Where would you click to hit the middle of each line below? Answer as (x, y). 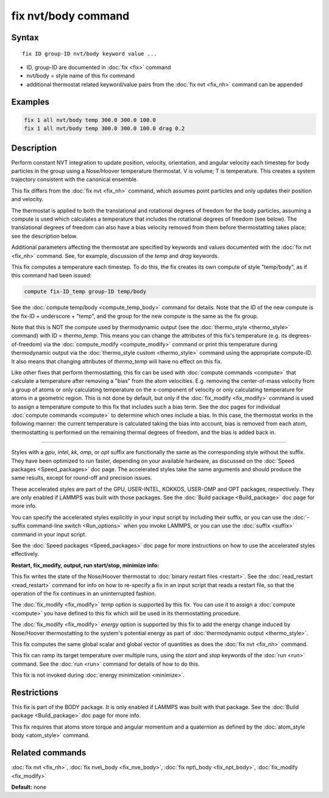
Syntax (25, 37)
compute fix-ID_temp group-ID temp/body (85, 292)
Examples (30, 102)
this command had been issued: (51, 276)
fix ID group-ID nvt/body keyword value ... (90, 54)
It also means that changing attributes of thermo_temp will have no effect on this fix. (117, 361)
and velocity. (27, 199)
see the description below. (44, 236)
